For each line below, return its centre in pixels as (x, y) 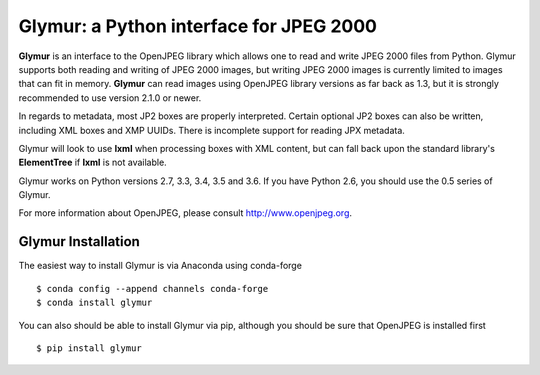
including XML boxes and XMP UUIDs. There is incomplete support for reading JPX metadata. (211, 130)
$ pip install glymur (89, 348)
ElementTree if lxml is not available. (92, 162)
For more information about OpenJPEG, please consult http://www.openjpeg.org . (185, 213)
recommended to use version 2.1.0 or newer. (110, 97)
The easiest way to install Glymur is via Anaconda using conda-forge (160, 266)
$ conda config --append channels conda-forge (152, 288)
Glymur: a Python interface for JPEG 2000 (197, 26)
